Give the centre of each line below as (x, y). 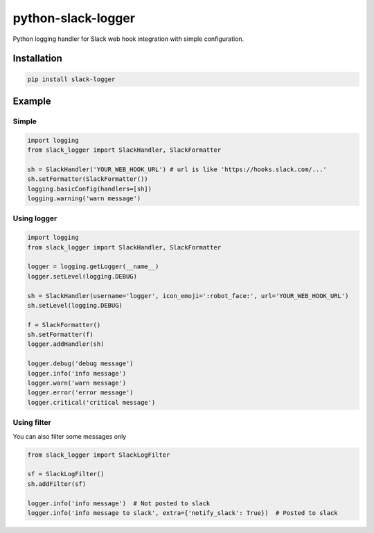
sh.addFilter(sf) (57, 484)
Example (32, 101)
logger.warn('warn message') (77, 383)
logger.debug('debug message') (81, 364)
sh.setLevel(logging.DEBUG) (75, 305)
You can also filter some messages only (70, 436)
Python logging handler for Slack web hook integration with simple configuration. (128, 39)
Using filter (32, 423)
